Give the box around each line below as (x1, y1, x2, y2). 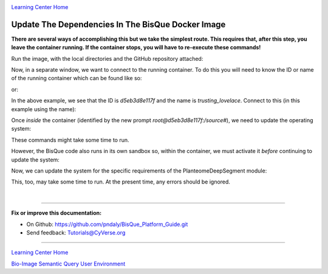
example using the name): (11, 105, 77, 112)
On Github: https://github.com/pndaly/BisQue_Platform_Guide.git (26, 221, 188, 228)
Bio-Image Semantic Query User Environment (11, 260, 126, 267)
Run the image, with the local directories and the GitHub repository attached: (11, 55, 203, 62)
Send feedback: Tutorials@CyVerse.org (26, 228, 126, 236)
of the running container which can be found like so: (11, 75, 142, 82)
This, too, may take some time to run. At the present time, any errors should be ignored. (11, 178, 231, 185)
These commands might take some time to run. (11, 136, 130, 143)
